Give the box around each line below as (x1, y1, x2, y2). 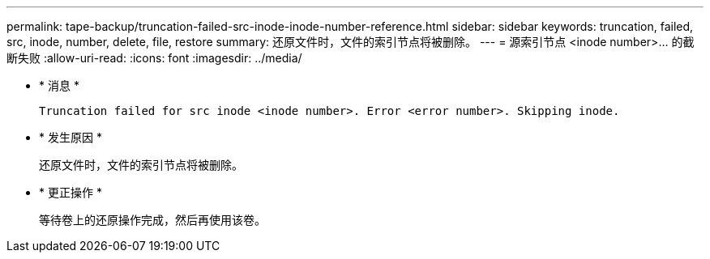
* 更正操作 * (39, 185, 102, 199)
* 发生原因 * (39, 130, 102, 144)
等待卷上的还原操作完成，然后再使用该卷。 (39, 213, 266, 227)
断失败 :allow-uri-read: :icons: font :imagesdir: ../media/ (6, 51, 302, 65)
